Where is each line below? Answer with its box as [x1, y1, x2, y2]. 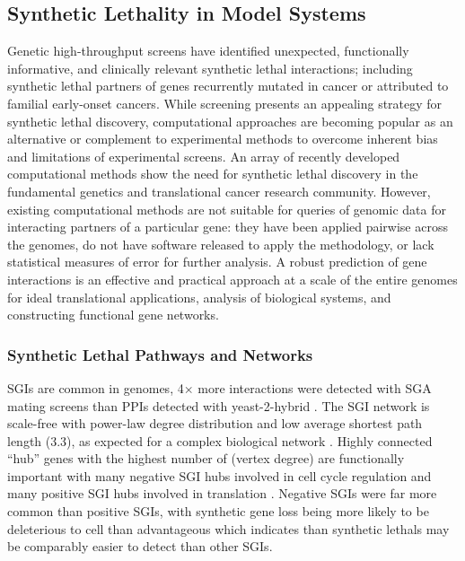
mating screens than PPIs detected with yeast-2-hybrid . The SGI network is [7, 396, 430, 415]
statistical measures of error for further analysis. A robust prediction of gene [7, 252, 427, 271]
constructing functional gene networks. [7, 305, 219, 324]
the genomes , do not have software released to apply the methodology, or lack [7, 234, 434, 253]
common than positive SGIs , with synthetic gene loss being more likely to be [7, 502, 429, 521]
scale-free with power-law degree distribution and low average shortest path [7, 414, 423, 433]
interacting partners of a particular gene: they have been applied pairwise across [7, 217, 448, 236]
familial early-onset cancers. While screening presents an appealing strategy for [7, 93, 443, 112]
